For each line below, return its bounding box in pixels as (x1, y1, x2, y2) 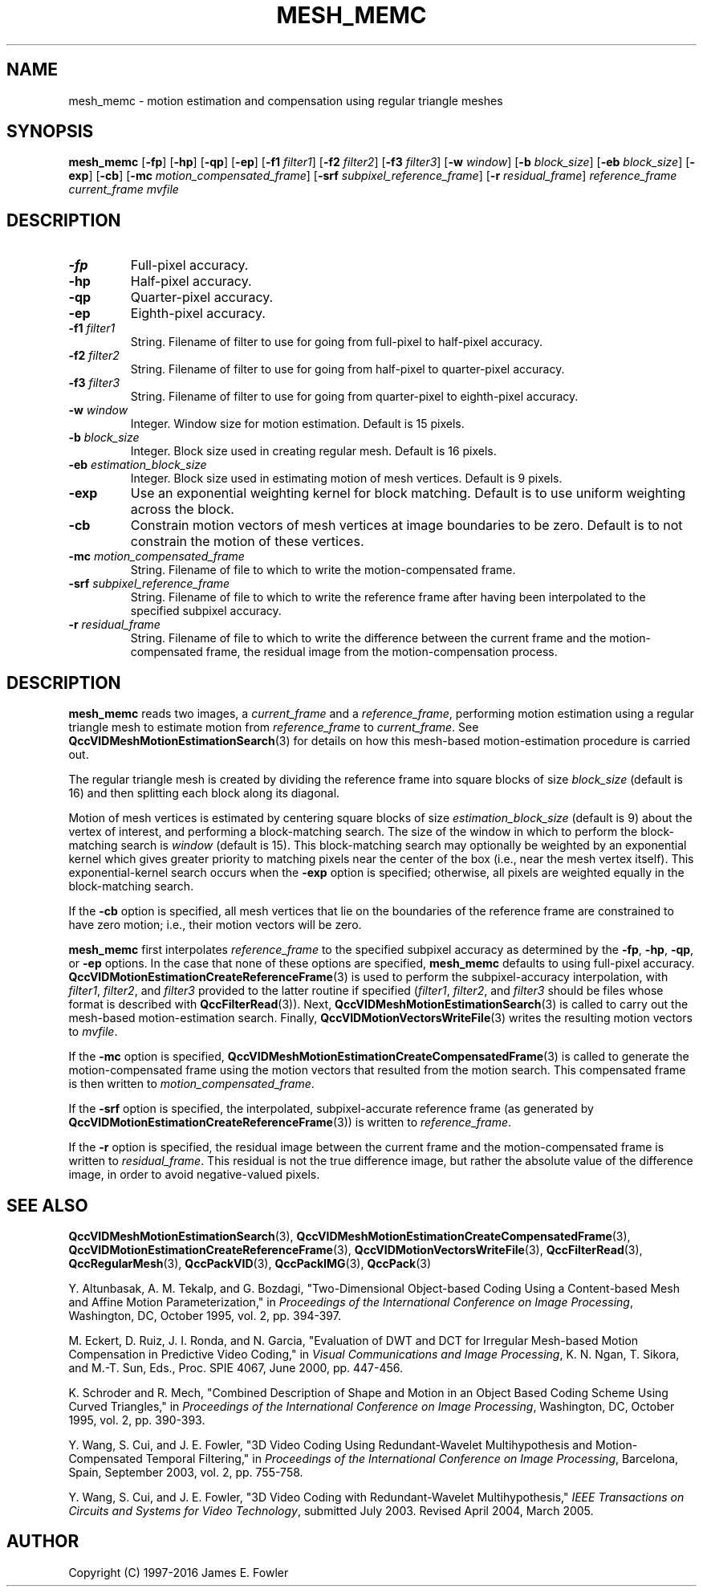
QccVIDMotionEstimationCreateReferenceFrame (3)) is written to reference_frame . (68, 1115, 512, 1130)
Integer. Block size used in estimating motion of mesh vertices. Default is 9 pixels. (130, 471, 563, 486)
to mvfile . (68, 1025, 118, 1039)
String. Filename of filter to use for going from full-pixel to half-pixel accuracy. (130, 335, 543, 349)
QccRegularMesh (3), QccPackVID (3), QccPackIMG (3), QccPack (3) (68, 1256, 432, 1270)
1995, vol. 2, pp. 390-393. (68, 1412, 205, 1427)
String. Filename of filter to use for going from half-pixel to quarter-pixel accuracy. (130, 362, 565, 377)
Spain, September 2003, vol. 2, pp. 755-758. (68, 1465, 303, 1479)
